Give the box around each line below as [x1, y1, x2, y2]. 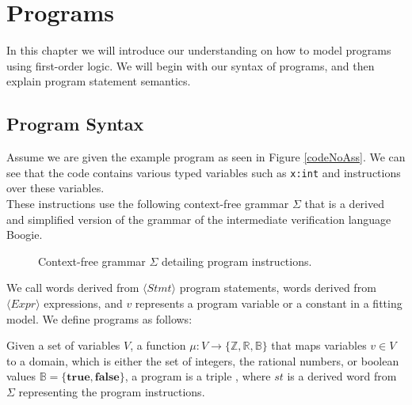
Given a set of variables [6, 337, 120, 354]
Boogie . [6, 226, 43, 243]
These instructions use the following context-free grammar [6, 195, 289, 211]
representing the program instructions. [18, 383, 205, 399]
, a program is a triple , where [124, 368, 271, 384]
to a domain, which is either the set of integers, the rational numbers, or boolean [6, 352, 399, 369]
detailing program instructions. [162, 252, 312, 269]
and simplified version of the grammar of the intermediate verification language [6, 210, 391, 227]
